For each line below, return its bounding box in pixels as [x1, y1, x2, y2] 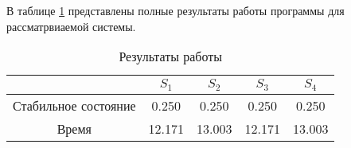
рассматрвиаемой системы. [6, 18, 136, 34]
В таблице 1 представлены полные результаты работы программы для [6, 2, 345, 18]
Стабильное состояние [13, 96, 136, 115]
